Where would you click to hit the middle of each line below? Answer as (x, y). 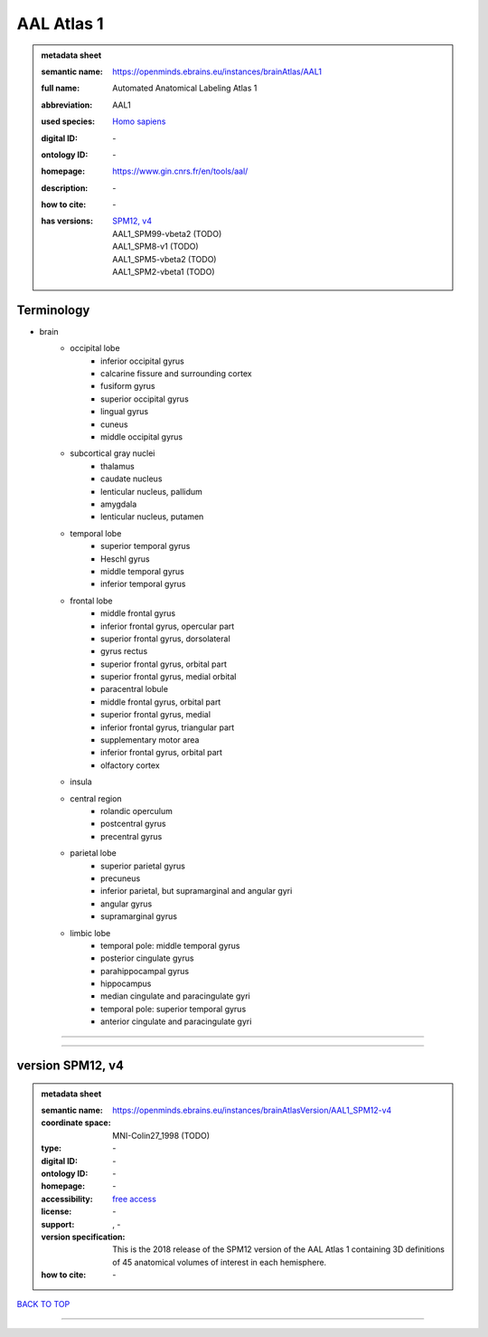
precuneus (121, 878)
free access (135, 1199)
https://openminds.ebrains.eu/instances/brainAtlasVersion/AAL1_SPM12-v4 (252, 1110)
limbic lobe (90, 933)
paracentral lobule (135, 689)
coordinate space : (76, 1123)
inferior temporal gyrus (143, 584)
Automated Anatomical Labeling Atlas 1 (185, 88)
